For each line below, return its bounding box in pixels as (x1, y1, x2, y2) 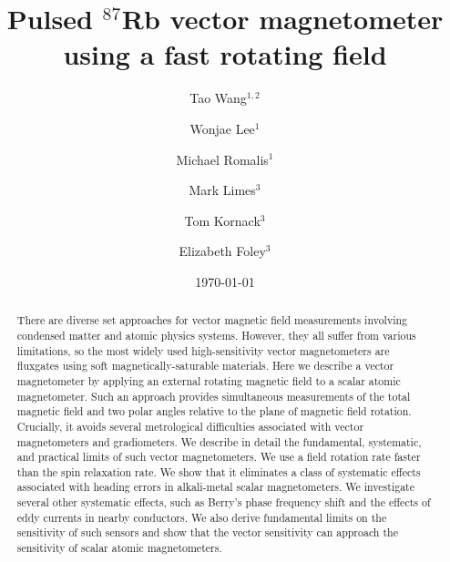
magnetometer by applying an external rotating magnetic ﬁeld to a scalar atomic (16, 373, 401, 388)
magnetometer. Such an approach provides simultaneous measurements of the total (16, 388, 411, 404)
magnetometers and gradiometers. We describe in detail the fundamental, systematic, (16, 434, 422, 449)
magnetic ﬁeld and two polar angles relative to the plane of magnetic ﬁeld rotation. (16, 404, 412, 419)
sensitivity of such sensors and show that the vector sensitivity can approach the (16, 525, 398, 540)
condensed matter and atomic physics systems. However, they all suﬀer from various (16, 327, 416, 342)
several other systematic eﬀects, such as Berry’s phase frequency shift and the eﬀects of (16, 495, 431, 510)
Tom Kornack (184, 210, 261, 230)
